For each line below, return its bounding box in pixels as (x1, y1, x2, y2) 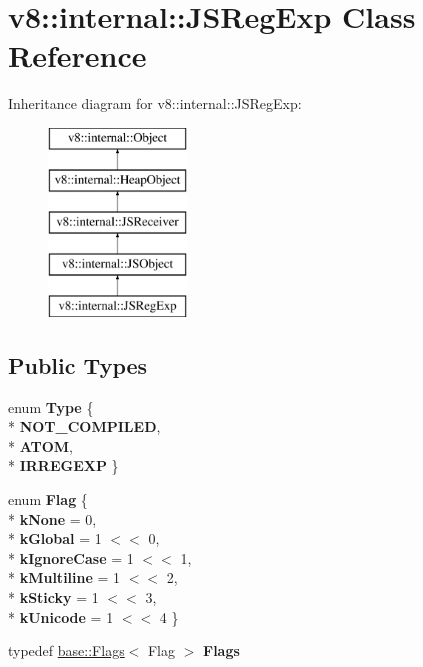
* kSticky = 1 (8, 587, 99, 608)
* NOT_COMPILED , (8, 416, 161, 437)
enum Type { (8, 396, 94, 417)
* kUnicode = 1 (8, 606, 114, 627)
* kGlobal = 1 (8, 528, 102, 549)
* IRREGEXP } (8, 455, 119, 476)
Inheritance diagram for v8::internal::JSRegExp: (8, 93, 302, 114)
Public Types (8, 349, 148, 380)
